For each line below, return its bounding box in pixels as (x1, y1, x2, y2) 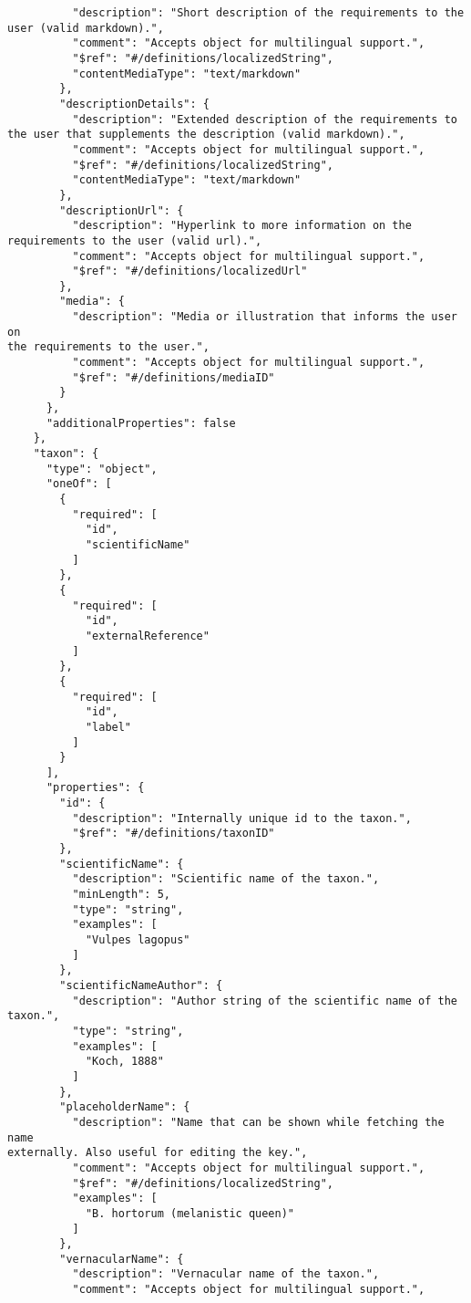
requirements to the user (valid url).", (7, 234, 262, 247)
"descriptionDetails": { (59, 97, 210, 110)
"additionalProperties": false (46, 416, 236, 430)
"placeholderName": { (59, 1100, 190, 1114)
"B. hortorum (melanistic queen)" (85, 1206, 294, 1220)
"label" (85, 720, 132, 734)
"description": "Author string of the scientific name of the (72, 994, 457, 1007)
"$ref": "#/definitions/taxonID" (72, 827, 275, 840)
